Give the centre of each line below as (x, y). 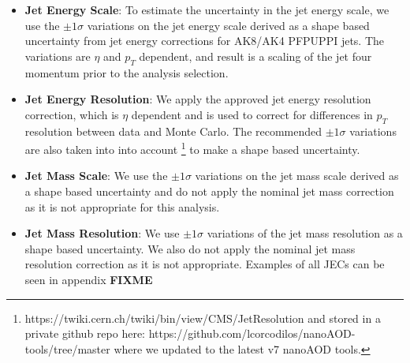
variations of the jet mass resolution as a (305, 233)
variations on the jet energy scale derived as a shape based (228, 25)
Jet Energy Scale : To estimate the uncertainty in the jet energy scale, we (207, 9)
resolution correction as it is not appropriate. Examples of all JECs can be (205, 264)
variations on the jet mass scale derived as (297, 176)
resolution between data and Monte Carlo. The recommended (173, 131)
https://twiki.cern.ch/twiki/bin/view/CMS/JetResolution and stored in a (203, 318)
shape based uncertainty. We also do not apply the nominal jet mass (190, 248)
